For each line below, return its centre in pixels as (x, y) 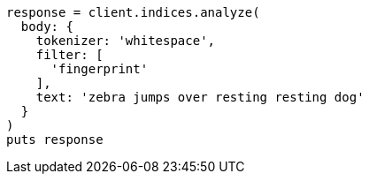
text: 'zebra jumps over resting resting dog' (200, 97)
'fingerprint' (100, 69)
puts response (55, 140)
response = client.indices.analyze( (133, 12)
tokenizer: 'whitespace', (126, 41)
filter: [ (69, 55)
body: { (47, 26)
